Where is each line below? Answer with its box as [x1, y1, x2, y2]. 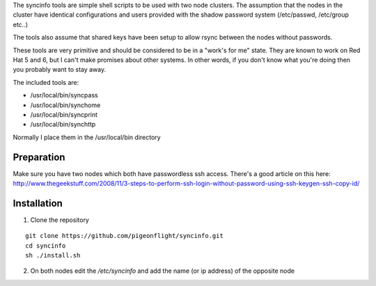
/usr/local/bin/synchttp [30, 120, 96, 129]
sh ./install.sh [25, 251, 81, 260]
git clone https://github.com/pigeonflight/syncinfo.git [25, 232, 224, 240]
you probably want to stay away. [13, 65, 107, 74]
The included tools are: [13, 78, 79, 86]
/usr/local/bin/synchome [30, 101, 101, 109]
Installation [13, 197, 63, 209]
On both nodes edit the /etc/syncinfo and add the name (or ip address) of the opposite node [30, 267, 295, 275]
